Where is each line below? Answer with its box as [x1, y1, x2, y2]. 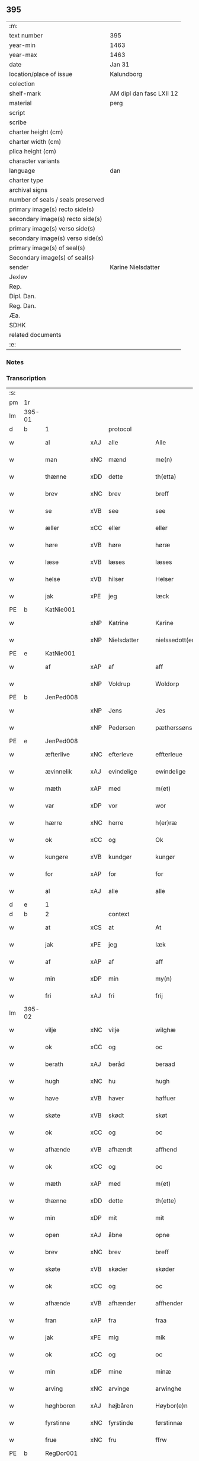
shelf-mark [9, 89, 41, 97]
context [108, 910, 130, 919]
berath [45, 1060, 64, 1068]
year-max [9, 51, 37, 59]
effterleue [155, 750, 182, 759]
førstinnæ [155, 1419, 182, 1427]
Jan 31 [110, 60, 130, 68]
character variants [9, 157, 60, 165]
